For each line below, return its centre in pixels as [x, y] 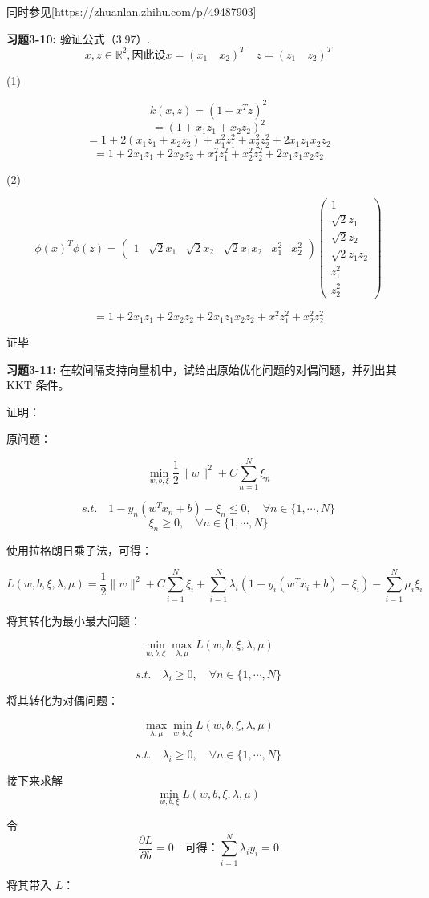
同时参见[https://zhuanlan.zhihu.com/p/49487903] [132, 11]
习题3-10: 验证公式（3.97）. [79, 38]
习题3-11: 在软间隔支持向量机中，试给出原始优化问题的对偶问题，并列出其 [202, 369]
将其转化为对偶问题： [63, 700]
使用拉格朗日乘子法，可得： [79, 549]
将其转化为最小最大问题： [74, 620]
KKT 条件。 [38, 385]
